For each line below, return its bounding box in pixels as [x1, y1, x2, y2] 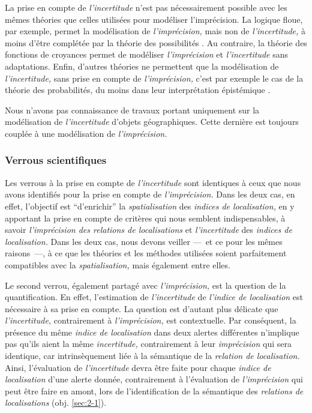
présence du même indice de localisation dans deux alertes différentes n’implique [5, 325, 299, 338]
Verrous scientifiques [5, 152, 107, 167]
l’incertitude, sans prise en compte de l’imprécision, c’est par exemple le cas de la [5, 71, 304, 84]
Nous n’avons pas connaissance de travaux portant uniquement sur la [5, 103, 260, 116]
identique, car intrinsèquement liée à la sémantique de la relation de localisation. [5, 349, 300, 362]
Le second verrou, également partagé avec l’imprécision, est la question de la [5, 279, 286, 291]
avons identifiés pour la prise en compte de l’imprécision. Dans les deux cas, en [5, 188, 295, 200]
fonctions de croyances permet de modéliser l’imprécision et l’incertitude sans [5, 48, 289, 61]
